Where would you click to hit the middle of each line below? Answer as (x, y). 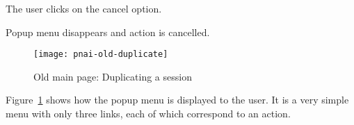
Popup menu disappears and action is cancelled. (108, 32)
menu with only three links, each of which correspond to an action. (148, 114)
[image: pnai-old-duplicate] (101, 55)
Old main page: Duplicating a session (113, 76)
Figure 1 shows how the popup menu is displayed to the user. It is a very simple (177, 100)
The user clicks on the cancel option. (84, 8)
